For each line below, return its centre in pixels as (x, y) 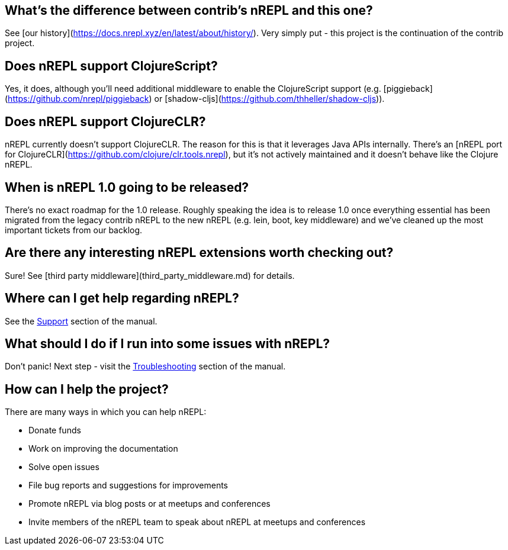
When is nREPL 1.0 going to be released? (127, 187)
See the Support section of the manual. (81, 321)
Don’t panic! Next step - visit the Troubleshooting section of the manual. (145, 366)
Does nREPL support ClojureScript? (111, 66)
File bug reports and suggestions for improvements (128, 485)
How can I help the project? (87, 389)
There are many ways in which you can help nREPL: (106, 412)
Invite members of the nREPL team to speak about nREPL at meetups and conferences (197, 522)
